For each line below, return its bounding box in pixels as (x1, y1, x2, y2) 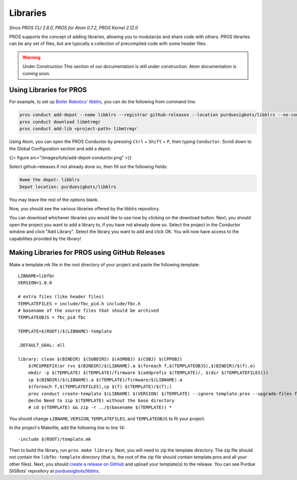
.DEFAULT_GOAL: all (18, 342, 65, 348)
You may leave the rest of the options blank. (9, 196, 99, 202)
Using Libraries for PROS (9, 86, 87, 94)
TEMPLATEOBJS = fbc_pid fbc (18, 315, 86, 320)
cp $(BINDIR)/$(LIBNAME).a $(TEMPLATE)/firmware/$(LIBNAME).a (28, 377, 183, 383)
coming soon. (22, 70, 50, 76)
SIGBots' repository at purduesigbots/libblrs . (9, 468, 100, 474)
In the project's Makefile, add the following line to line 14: (9, 425, 126, 431)
